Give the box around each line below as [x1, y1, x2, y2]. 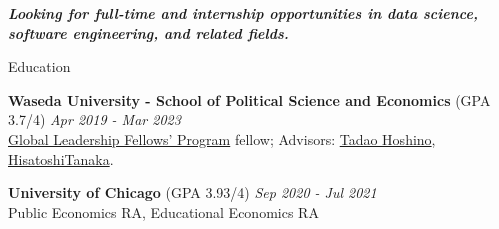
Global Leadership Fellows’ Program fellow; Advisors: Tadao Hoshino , [8, 128, 436, 149]
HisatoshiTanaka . [8, 148, 114, 169]
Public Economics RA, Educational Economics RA [8, 201, 319, 222]
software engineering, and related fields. [8, 22, 289, 43]
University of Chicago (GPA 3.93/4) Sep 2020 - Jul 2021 [8, 182, 377, 203]
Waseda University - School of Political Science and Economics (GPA [8, 89, 491, 110]
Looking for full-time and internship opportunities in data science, [8, 3, 478, 23]
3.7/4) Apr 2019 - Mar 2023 [8, 109, 181, 130]
